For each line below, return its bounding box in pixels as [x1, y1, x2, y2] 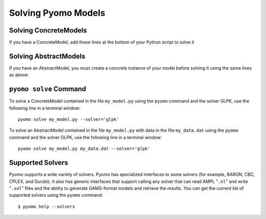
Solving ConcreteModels [9, 26, 87, 35]
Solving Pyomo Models [9, 7, 105, 18]
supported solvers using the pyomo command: [9, 192, 103, 198]
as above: [9, 72, 29, 78]
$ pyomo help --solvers [18, 204, 75, 209]
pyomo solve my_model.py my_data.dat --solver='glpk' [18, 146, 150, 151]
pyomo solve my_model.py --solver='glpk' [18, 116, 119, 122]
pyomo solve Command [9, 85, 86, 93]
